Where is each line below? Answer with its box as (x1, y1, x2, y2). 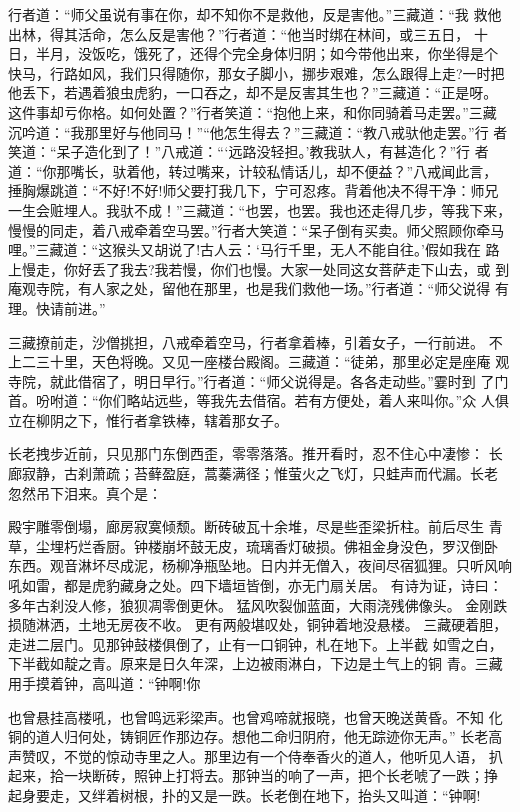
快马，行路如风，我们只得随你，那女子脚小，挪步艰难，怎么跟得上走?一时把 (8, 62, 505, 83)
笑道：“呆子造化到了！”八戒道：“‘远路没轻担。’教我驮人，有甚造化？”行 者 (8, 141, 489, 162)
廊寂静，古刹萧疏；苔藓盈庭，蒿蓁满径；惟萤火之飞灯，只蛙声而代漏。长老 (8, 463, 498, 484)
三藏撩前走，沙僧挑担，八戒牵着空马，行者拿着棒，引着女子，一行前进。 (8, 331, 484, 352)
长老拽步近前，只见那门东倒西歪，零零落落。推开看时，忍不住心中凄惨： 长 (8, 443, 503, 464)
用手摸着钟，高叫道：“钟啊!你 (8, 673, 201, 693)
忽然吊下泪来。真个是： (8, 482, 162, 503)
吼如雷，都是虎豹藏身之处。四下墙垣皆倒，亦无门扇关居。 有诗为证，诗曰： (8, 575, 503, 596)
